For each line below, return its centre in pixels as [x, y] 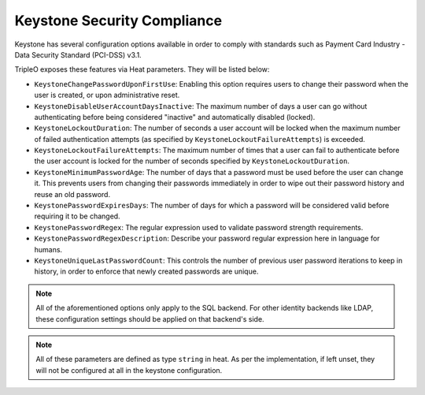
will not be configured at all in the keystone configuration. [129, 370]
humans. [48, 249]
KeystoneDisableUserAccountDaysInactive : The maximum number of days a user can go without [201, 106]
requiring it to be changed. [78, 216]
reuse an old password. [72, 194]
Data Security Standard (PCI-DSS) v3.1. [78, 54]
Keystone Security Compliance [118, 20]
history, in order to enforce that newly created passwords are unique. [146, 271]
